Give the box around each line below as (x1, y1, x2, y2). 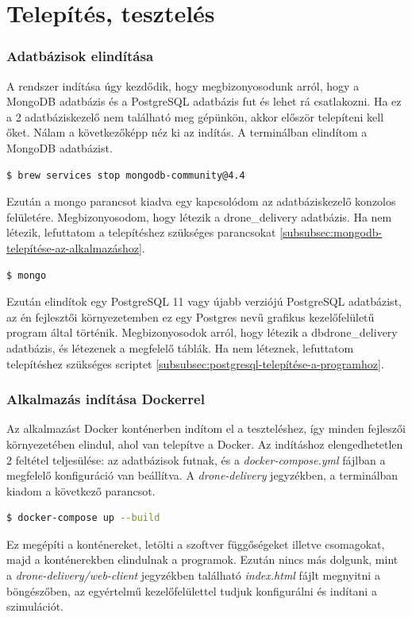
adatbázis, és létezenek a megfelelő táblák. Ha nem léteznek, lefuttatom (6, 339, 354, 356)
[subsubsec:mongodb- (279, 224, 383, 241)
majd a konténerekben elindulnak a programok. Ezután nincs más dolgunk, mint (6, 551, 399, 568)
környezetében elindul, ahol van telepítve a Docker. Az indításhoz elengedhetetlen (6, 435, 403, 452)
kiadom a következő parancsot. (6, 482, 156, 499)
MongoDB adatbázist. (6, 139, 113, 156)
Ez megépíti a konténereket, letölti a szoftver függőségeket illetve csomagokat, (6, 535, 385, 552)
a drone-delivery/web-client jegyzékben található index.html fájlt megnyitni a (6, 567, 380, 584)
